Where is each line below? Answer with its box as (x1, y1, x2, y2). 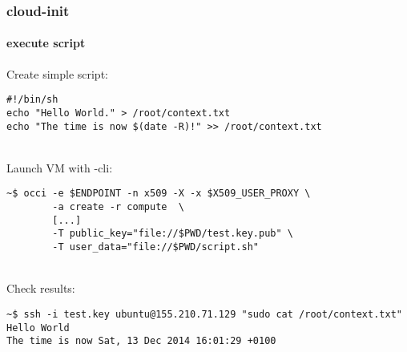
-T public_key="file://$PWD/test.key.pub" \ (52, 228, 293, 240)
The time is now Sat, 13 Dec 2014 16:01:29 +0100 (6, 335, 276, 347)
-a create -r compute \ (52, 201, 184, 213)
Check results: (6, 280, 75, 297)
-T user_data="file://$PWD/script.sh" (52, 241, 259, 253)
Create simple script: (6, 65, 108, 82)
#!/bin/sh (6, 94, 58, 106)
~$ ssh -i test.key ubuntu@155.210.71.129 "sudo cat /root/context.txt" (6, 308, 402, 320)
